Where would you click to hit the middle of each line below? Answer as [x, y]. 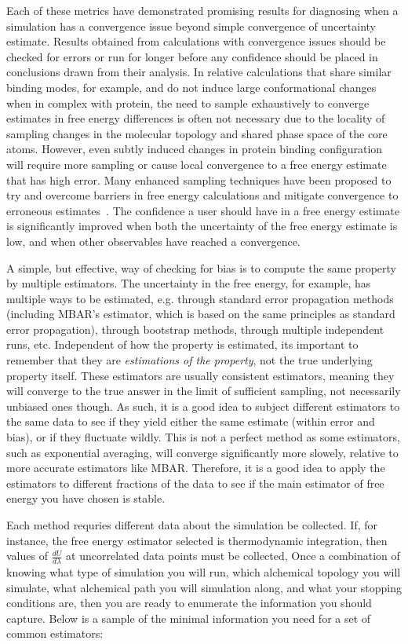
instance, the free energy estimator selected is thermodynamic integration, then [197, 540]
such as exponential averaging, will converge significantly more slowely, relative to [202, 452]
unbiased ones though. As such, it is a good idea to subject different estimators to [203, 406]
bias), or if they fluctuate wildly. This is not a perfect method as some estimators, [203, 437]
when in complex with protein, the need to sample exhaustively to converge [188, 102]
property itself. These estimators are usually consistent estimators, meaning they [200, 375]
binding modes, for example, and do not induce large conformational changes [191, 87]
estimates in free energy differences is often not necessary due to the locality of [196, 118]
